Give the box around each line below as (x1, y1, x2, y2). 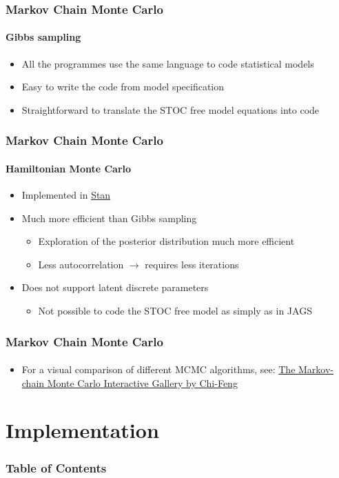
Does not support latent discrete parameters (21, 280, 209, 295)
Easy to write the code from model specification (21, 79, 225, 94)
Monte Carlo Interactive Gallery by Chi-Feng (47, 375, 238, 390)
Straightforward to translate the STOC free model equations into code (21, 102, 320, 117)
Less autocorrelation (38, 257, 124, 271)
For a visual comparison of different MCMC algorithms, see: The (21, 362, 296, 377)
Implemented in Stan (21, 188, 111, 202)
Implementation (6, 416, 159, 444)
